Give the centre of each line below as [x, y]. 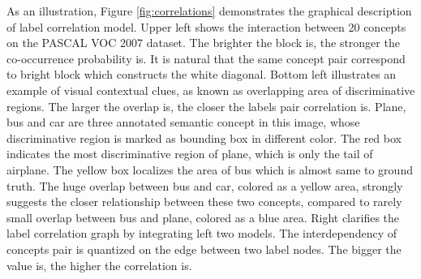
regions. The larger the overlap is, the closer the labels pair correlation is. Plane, [206, 106]
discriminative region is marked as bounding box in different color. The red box [204, 137]
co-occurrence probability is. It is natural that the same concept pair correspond [206, 58]
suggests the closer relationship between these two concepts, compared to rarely [204, 202]
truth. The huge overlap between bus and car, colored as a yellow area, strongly [205, 185]
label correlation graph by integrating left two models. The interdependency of [202, 233]
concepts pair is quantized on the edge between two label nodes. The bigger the [204, 249]
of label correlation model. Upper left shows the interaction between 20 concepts [206, 26]
